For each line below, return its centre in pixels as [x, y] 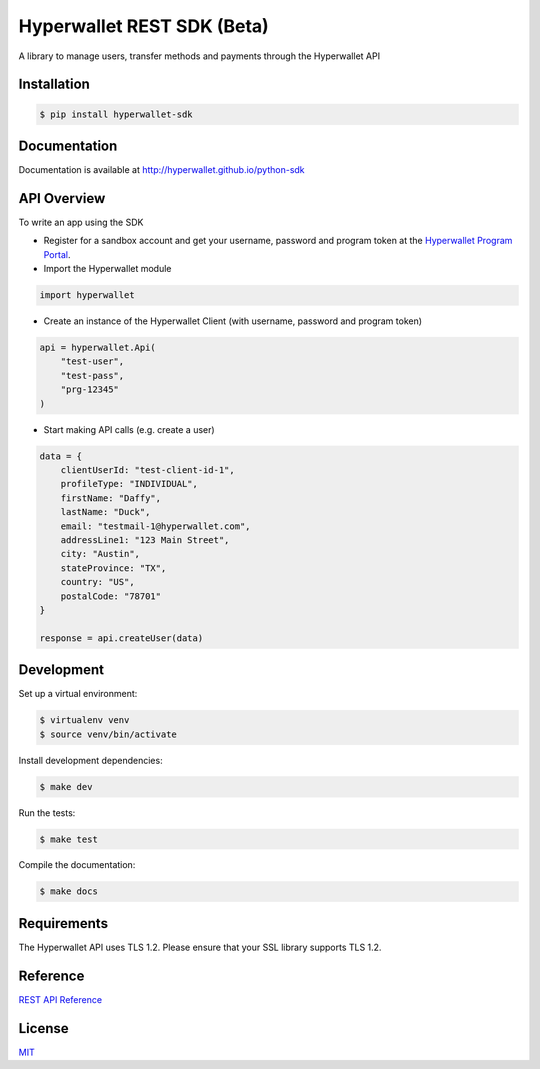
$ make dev [66, 786]
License [43, 1028]
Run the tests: [47, 812]
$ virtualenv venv [84, 720]
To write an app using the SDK [81, 222]
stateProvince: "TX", [113, 568]
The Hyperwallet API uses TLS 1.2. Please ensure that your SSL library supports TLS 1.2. [200, 947]
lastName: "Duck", [105, 512]
